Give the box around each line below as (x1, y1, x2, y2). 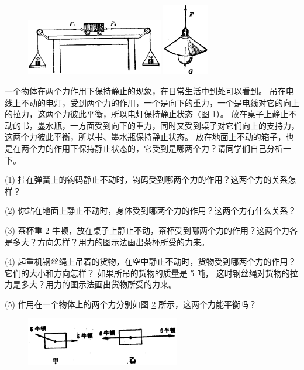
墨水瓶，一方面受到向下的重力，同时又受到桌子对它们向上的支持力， (37, 119, 299, 131)
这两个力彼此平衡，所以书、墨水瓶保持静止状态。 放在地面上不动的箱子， (5, 131, 286, 143)
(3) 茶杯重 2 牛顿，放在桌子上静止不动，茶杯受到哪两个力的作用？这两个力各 (5, 224, 298, 236)
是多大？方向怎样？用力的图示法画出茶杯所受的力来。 (5, 235, 209, 248)
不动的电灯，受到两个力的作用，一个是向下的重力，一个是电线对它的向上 (20, 96, 299, 108)
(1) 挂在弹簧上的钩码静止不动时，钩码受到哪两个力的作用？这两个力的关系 (5, 173, 288, 186)
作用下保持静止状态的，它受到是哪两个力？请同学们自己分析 (53, 142, 283, 154)
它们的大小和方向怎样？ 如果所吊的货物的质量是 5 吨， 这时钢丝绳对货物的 (5, 266, 290, 279)
